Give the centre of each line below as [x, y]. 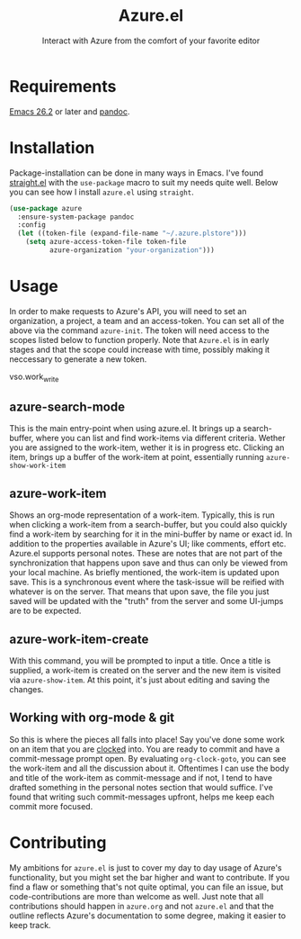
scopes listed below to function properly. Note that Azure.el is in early [139, 339]
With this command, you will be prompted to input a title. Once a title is [140, 661]
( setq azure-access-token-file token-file [106, 242]
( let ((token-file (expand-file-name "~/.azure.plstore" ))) [132, 234]
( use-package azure [46, 208]
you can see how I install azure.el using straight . [102, 192]
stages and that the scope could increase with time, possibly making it [140, 349]
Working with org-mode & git [92, 718]
